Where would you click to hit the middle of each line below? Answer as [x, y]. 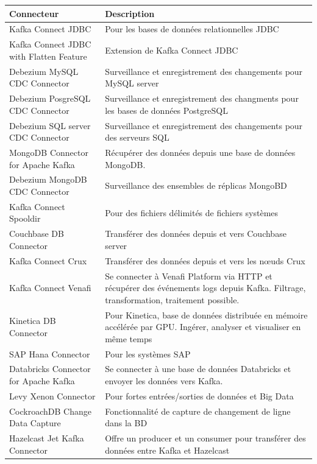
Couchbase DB [37, 234]
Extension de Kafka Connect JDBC [172, 50]
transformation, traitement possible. [172, 299]
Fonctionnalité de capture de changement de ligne [198, 411]
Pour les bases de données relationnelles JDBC [192, 29]
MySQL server [132, 83]
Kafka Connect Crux [48, 260]
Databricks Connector [50, 369]
